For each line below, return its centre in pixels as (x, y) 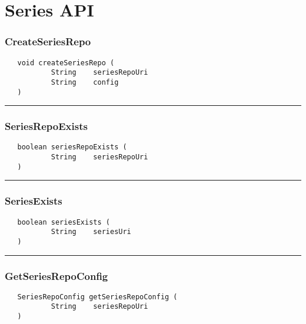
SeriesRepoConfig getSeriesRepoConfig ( (97, 297)
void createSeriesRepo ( (66, 63)
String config (85, 82)
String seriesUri (91, 232)
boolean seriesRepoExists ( (72, 147)
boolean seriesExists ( (64, 222)
